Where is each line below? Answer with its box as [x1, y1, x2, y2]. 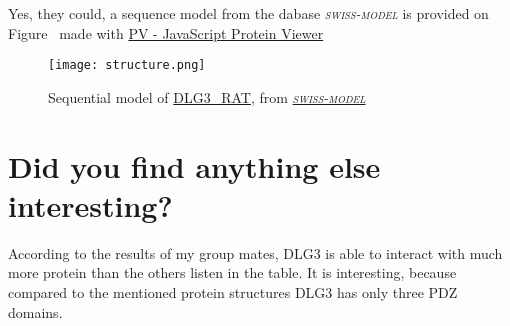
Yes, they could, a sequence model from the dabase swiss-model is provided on [8, 3, 489, 23]
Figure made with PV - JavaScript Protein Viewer [8, 22, 324, 43]
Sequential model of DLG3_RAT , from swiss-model [48, 86, 366, 107]
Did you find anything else [8, 145, 381, 186]
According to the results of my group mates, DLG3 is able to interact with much [8, 242, 503, 263]
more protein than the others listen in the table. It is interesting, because [8, 262, 457, 283]
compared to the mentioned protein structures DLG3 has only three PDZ [8, 281, 458, 302]
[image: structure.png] [48, 58, 206, 73]
